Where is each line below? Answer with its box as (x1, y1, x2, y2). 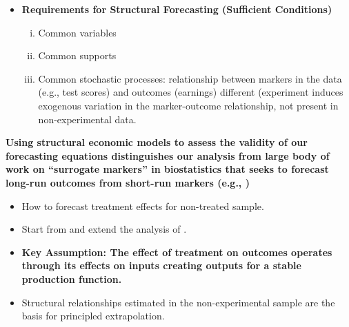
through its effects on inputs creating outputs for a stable (21, 258, 301, 273)
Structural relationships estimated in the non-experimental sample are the (21, 295, 335, 309)
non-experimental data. (38, 112, 137, 126)
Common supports (38, 48, 117, 63)
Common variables (38, 25, 117, 39)
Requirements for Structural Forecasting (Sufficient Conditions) (21, 2, 332, 16)
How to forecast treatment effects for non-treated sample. (21, 198, 264, 213)
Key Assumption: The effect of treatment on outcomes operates (21, 244, 332, 259)
